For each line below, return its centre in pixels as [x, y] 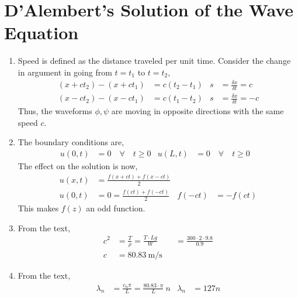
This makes [38, 208]
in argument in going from [65, 72]
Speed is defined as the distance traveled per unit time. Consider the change [154, 61]
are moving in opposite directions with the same [197, 111]
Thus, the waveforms [55, 111]
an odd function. [116, 208]
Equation [41, 32]
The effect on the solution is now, [78, 166]
